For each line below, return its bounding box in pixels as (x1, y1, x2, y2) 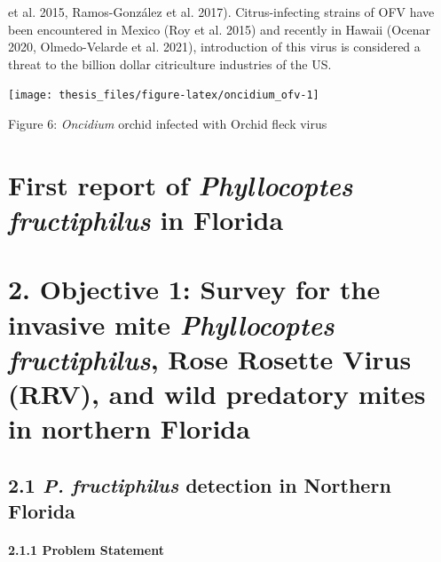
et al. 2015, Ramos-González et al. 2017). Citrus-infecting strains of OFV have (8, 3, 435, 20)
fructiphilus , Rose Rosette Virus (8, 340, 412, 377)
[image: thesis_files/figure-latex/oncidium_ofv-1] (8, 89, 319, 102)
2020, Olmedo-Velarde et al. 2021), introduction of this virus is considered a (8, 37, 421, 56)
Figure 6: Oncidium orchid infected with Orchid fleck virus (8, 115, 327, 133)
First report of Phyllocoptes (8, 166, 353, 203)
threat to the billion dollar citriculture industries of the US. (8, 54, 332, 73)
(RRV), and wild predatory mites (8, 375, 426, 411)
